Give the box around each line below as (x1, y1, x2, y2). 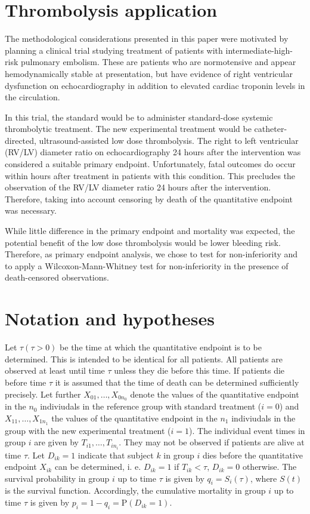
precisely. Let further (5, 387, 81, 400)
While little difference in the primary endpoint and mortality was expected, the (5, 224, 295, 237)
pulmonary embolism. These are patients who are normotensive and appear (20, 56, 296, 68)
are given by (34, 436, 79, 448)
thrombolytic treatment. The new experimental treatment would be (5, 122, 252, 135)
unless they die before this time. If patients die (114, 364, 285, 377)
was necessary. (5, 204, 57, 217)
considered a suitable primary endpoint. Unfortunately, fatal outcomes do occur (5, 158, 296, 170)
